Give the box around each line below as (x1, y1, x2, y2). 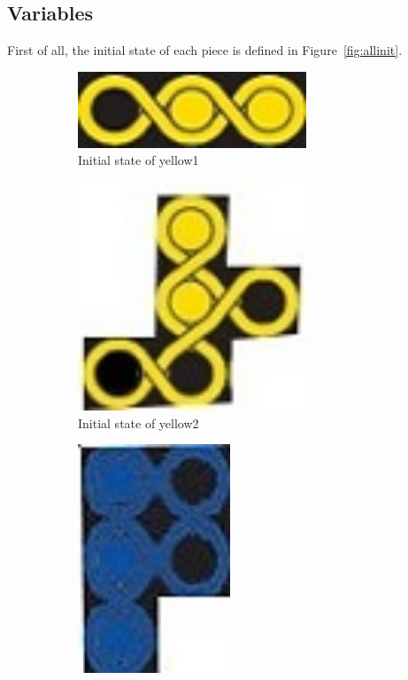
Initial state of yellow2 (78, 413, 199, 432)
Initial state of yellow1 (78, 151, 199, 169)
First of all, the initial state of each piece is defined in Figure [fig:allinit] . (7, 41, 403, 59)
